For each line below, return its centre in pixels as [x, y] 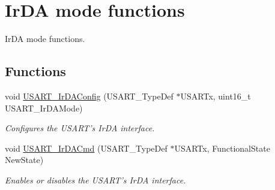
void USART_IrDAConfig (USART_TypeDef [89, 96]
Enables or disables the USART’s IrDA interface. [95, 180]
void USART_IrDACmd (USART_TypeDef [86, 148]
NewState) [24, 160]
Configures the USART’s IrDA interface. [80, 128]
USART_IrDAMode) [44, 108]
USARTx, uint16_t [216, 96]
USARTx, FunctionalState [222, 148]
